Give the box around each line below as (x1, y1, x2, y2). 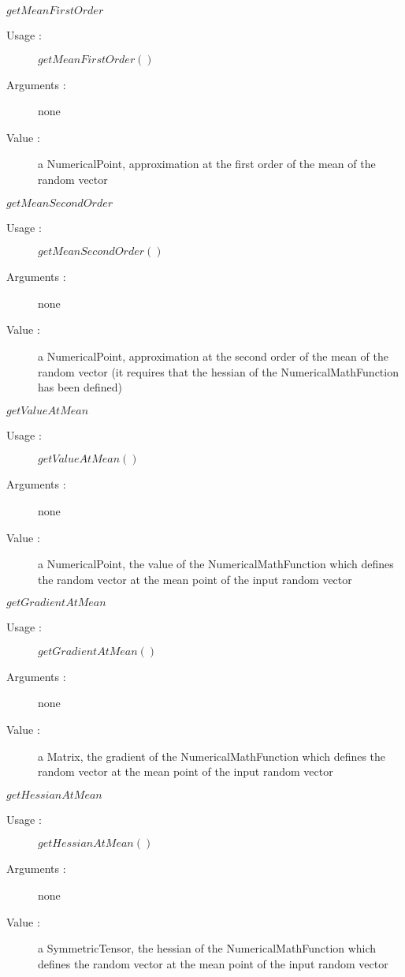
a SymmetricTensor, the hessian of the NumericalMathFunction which (38, 940, 377, 956)
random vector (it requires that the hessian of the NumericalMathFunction (38, 363, 399, 380)
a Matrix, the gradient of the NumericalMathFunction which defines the (38, 747, 386, 764)
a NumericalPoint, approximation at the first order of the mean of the (38, 155, 376, 172)
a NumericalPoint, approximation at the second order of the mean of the (38, 347, 388, 364)
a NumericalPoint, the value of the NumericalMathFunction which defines (38, 556, 394, 572)
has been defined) (38, 379, 123, 395)
